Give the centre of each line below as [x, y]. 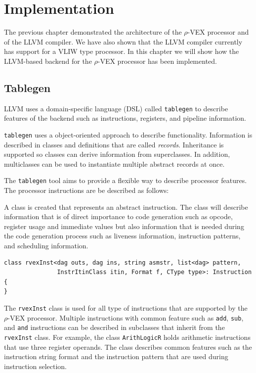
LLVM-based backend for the [48, 61]
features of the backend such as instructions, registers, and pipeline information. [125, 118]
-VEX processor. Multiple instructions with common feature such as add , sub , [126, 317]
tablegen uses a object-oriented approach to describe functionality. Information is [128, 134]
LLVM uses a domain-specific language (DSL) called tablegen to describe [116, 108]
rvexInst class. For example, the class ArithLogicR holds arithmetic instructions [127, 337]
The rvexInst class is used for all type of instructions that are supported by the [126, 307]
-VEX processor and [218, 32]
